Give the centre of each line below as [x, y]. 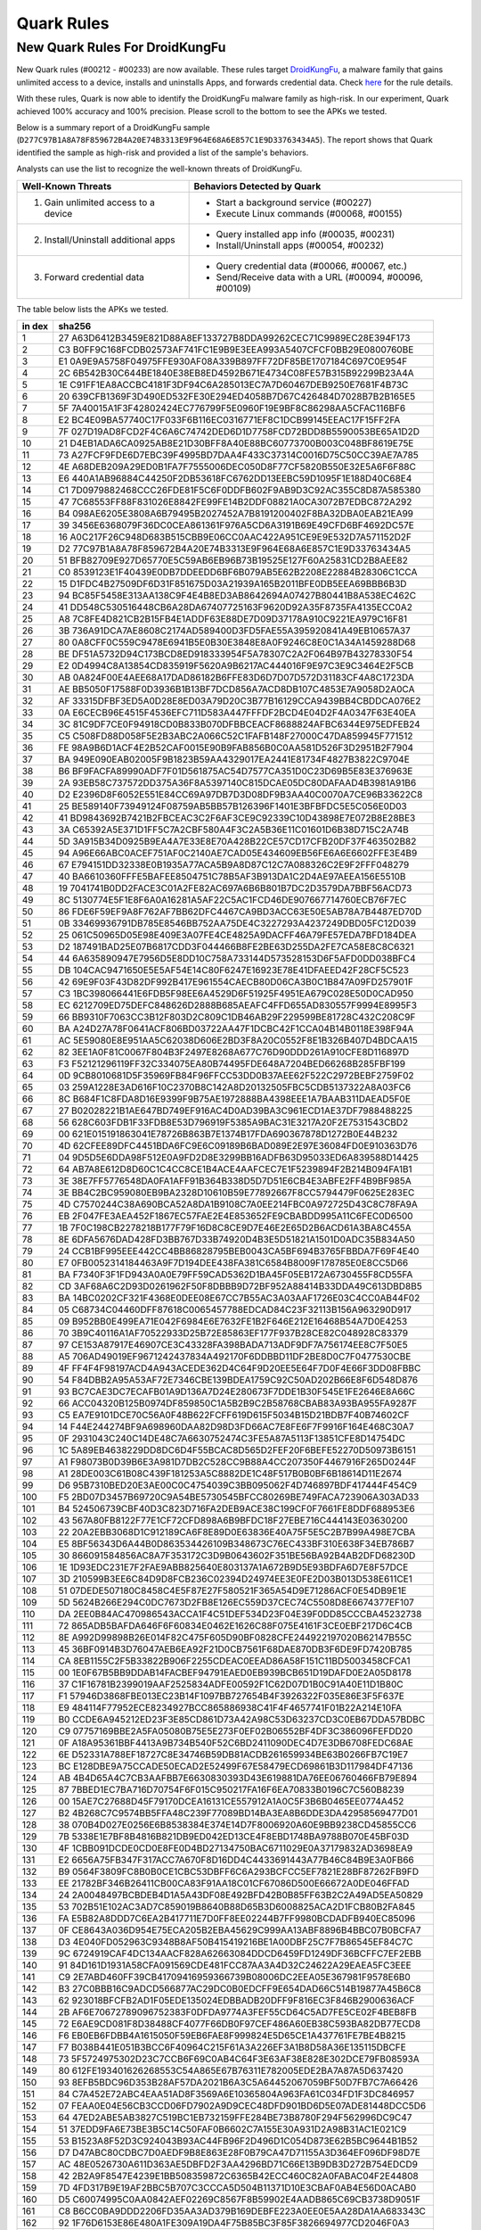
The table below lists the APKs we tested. [93, 309]
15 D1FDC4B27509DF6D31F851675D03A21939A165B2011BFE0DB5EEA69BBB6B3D [232, 583]
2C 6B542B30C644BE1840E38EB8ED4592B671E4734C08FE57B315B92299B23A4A [236, 373]
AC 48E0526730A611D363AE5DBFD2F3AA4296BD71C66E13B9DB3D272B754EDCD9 [238, 2164]
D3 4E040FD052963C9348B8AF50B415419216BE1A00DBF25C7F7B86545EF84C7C [236, 1942]
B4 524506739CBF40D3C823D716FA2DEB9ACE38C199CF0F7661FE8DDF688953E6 [237, 1508]
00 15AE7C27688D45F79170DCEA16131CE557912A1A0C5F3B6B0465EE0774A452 [231, 1801]
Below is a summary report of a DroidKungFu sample [113, 127]
